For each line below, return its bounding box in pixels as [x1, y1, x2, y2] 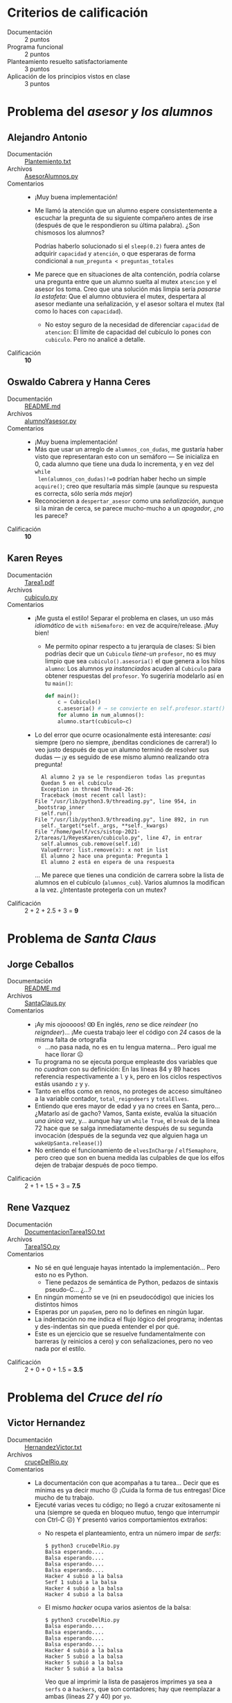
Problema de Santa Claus [7, 931, 157, 947]
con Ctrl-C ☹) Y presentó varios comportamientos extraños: [34, 1515, 208, 1524]
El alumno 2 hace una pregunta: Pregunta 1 [41, 852, 168, 859]
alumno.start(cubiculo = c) [57, 718, 133, 725]
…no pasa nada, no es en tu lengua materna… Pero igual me [44, 1042, 217, 1051]
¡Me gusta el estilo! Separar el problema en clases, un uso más [34, 613, 214, 622]
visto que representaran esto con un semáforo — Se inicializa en [34, 452, 220, 460]
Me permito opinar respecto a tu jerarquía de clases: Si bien [44, 642, 216, 650]
